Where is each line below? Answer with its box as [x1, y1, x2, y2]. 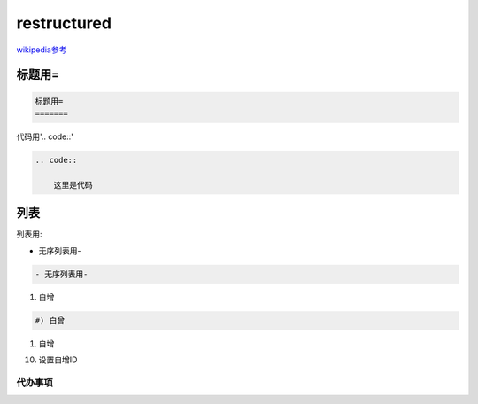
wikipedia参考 [16, 44, 67, 55]
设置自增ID [38, 354, 78, 365]
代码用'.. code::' [16, 131, 74, 142]
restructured [16, 13, 112, 33]
